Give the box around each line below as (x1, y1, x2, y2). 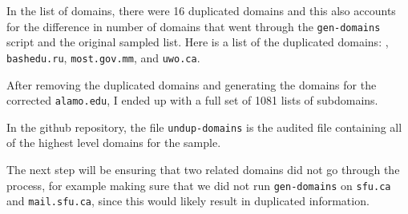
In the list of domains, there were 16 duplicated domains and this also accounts (6, 2, 396, 18)
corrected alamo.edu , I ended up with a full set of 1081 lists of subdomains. (6, 92, 378, 109)
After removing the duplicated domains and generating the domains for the (6, 76, 377, 93)
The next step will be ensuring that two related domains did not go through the (6, 161, 400, 177)
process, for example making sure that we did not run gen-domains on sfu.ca (6, 176, 391, 193)
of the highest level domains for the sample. (6, 134, 221, 151)
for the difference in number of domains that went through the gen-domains (6, 18, 381, 34)
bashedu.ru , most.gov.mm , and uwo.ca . (6, 49, 200, 65)
